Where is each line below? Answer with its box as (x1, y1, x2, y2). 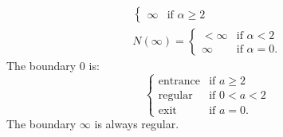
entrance (158, 75, 201, 87)
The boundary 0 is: (6, 57, 100, 74)
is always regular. (94, 115, 179, 132)
